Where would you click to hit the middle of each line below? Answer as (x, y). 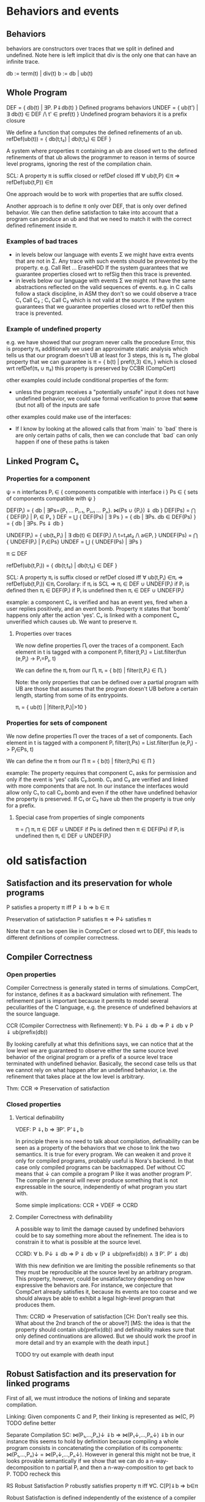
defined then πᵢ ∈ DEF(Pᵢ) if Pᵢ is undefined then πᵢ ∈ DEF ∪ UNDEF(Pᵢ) (95, 591)
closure (16, 120)
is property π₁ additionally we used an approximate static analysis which (97, 349)
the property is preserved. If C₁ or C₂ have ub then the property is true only (101, 799)
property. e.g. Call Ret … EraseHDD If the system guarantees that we (102, 268)
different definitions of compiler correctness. (63, 938)
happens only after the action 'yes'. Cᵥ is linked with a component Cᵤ (93, 615)
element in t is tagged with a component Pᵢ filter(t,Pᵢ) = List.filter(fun (101, 652)
